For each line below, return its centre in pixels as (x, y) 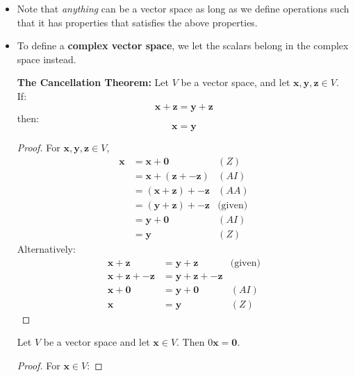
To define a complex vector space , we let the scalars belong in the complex (183, 45)
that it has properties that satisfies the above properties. (137, 22)
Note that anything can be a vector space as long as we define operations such (183, 8)
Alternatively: (46, 248)
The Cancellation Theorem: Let (93, 82)
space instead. (47, 59)
